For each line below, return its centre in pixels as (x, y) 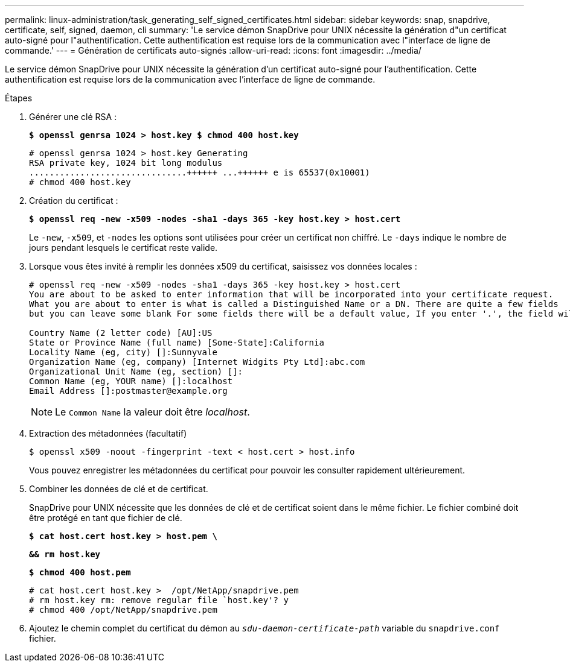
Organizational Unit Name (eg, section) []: (136, 371)
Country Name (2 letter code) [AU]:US (121, 333)
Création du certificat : (74, 201)
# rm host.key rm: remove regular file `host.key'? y (159, 600)
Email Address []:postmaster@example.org (128, 391)
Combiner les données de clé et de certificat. (119, 489)
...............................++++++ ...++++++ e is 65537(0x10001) (200, 172)
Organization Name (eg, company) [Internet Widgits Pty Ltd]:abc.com (197, 362)
